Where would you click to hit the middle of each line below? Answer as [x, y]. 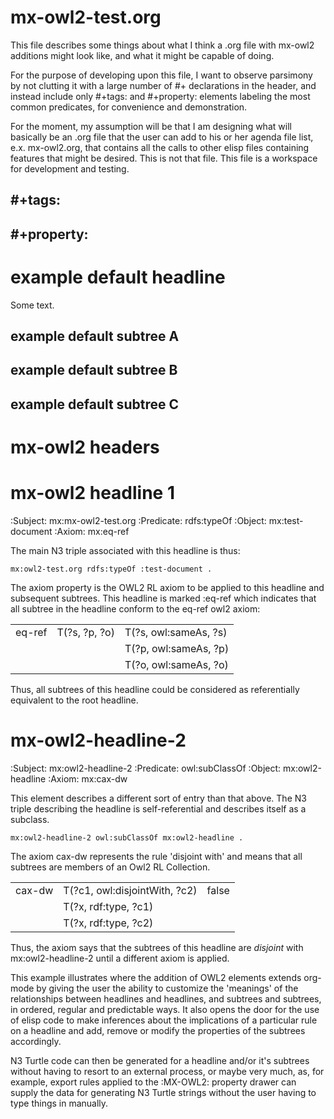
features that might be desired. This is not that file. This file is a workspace [164, 158]
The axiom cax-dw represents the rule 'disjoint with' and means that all [156, 856]
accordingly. [36, 1041]
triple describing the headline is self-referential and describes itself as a [158, 808]
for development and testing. [70, 168]
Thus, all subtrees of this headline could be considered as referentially [155, 689]
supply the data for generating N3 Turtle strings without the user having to [163, 1092]
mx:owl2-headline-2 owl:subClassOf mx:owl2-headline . [127, 837]
